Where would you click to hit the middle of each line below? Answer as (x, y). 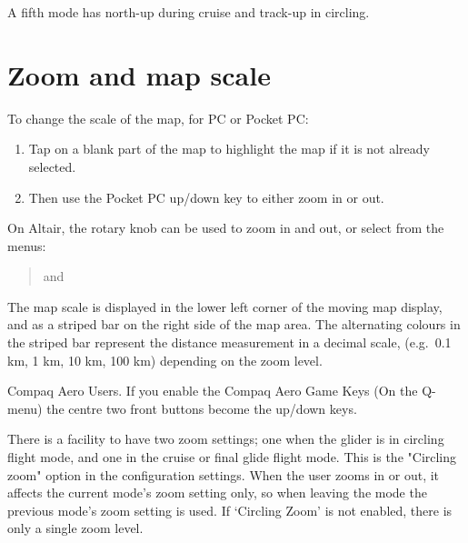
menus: (27, 245)
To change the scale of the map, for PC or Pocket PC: (158, 118)
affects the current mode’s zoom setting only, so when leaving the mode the (217, 493)
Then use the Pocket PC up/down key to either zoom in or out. (206, 197)
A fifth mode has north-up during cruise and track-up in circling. (189, 12)
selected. (52, 166)
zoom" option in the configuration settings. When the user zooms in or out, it (224, 474)
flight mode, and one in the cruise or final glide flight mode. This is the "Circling (232, 457)
